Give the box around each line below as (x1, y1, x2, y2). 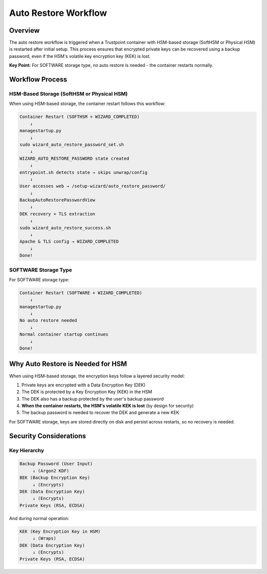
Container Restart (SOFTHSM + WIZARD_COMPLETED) (19, 114, 140, 120)
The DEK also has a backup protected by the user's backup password (21, 396, 164, 402)
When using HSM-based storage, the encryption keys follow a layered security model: (9, 373, 185, 379)
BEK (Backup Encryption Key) (19, 475, 90, 480)
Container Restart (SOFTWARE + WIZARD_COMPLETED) (19, 290, 142, 296)
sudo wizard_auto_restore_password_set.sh (19, 142, 124, 147)
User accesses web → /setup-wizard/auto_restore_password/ (19, 183, 166, 189)
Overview (9, 26, 40, 35)
